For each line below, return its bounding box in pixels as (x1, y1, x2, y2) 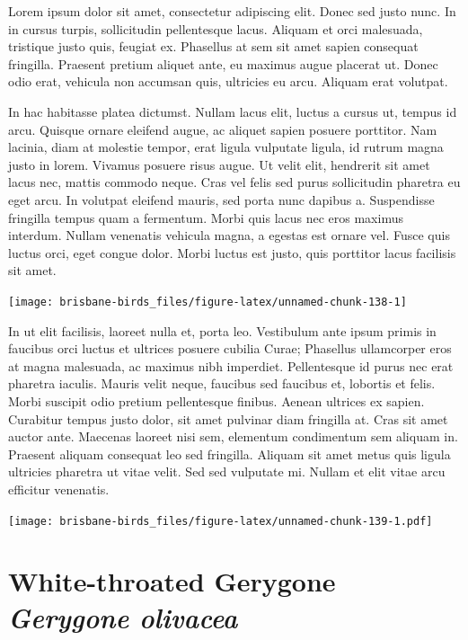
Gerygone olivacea (8, 598, 238, 636)
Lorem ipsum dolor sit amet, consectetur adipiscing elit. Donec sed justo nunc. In (8, 2, 456, 20)
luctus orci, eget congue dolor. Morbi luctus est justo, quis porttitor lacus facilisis (8, 243, 456, 262)
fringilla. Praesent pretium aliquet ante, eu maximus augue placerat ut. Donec (8, 54, 438, 73)
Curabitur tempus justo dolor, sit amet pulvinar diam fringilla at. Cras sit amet (8, 409, 448, 428)
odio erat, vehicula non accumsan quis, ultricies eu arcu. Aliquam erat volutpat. (8, 72, 448, 91)
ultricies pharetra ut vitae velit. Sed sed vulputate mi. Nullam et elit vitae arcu (8, 462, 446, 481)
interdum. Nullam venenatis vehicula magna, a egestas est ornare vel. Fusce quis (8, 226, 450, 244)
